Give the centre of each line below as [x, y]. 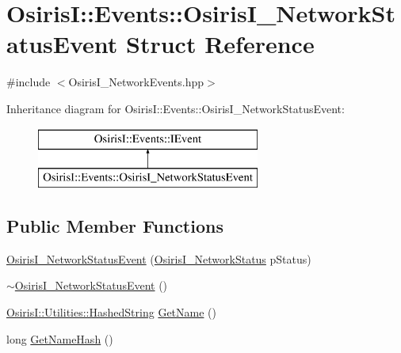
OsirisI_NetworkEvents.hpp [136, 82]
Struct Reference [220, 44]
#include [29, 82]
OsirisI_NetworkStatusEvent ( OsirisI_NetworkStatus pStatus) [159, 258]
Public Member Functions [115, 226]
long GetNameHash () [60, 338]
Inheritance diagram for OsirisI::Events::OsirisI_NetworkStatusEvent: [176, 108]
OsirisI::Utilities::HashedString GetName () [111, 312]
